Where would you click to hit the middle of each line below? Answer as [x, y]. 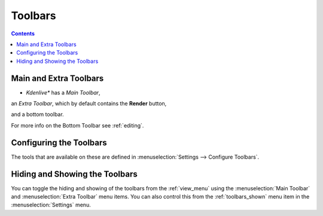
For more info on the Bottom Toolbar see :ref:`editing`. [77, 125]
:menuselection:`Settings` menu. [51, 205]
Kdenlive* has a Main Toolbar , [63, 92]
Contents [23, 34]
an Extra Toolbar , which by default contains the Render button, [89, 104]
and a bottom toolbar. [37, 114]
